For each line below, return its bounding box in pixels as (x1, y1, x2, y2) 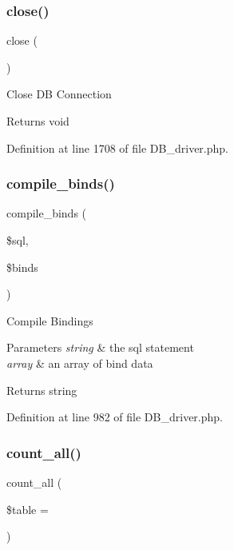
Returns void (6, 113, 69, 129)
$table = (6, 500, 49, 517)
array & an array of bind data (6, 354, 153, 371)
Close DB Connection (6, 86, 112, 102)
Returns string (6, 381, 77, 398)
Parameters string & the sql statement (6, 339, 194, 356)
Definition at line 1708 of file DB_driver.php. (6, 139, 228, 156)
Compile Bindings (6, 312, 93, 329)
